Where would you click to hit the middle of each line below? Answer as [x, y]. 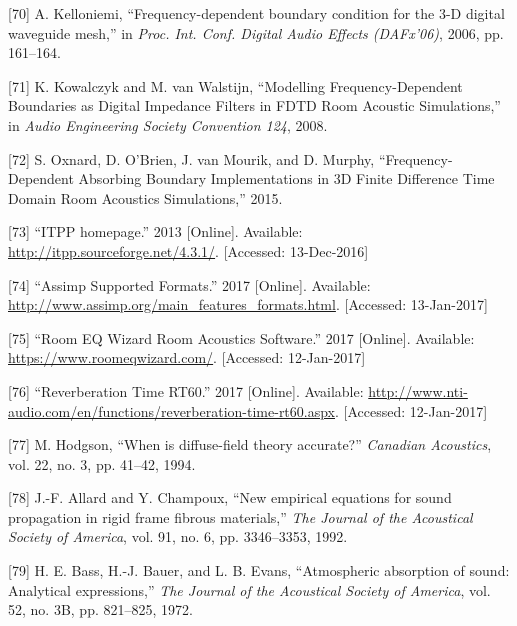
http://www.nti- [418, 390]
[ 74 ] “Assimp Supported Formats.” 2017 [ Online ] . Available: [189, 284]
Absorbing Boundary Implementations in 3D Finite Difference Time [286, 178]
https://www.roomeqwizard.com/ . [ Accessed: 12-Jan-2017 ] [187, 357]
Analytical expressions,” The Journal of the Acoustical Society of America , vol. [249, 589]
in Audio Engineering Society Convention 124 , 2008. [168, 124]
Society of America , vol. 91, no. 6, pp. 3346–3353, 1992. [178, 536]
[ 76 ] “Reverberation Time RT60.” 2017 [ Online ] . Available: [186, 390]
